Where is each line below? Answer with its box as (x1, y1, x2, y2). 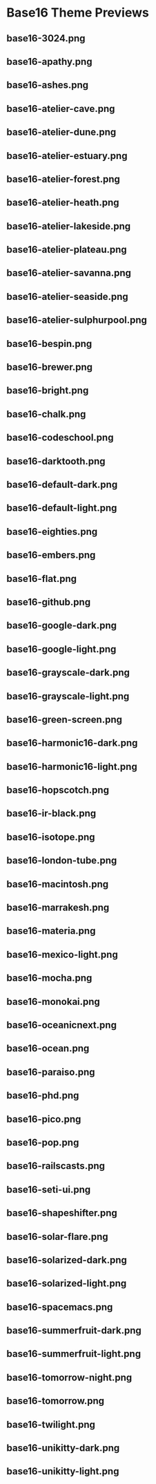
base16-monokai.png (6, 995, 101, 1007)
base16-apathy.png (6, 55, 92, 67)
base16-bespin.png (6, 337, 92, 350)
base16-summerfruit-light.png (6, 1348, 142, 1360)
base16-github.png (6, 596, 91, 608)
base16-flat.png (6, 572, 77, 585)
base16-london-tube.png (6, 855, 117, 867)
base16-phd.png (6, 1090, 79, 1102)
